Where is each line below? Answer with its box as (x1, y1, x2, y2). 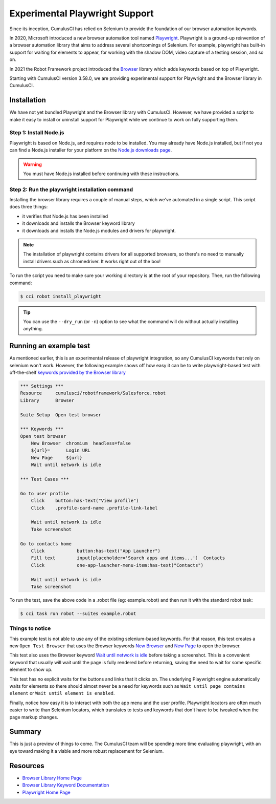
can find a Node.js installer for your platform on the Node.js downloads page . (9, 147, 172, 153)
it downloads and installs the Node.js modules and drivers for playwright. (22, 227, 176, 234)
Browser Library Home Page (22, 775, 82, 781)
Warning (23, 161, 42, 167)
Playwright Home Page (22, 789, 71, 795)
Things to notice (9, 625, 51, 632)
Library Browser (20, 397, 75, 403)
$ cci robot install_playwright (20, 293, 102, 299)
